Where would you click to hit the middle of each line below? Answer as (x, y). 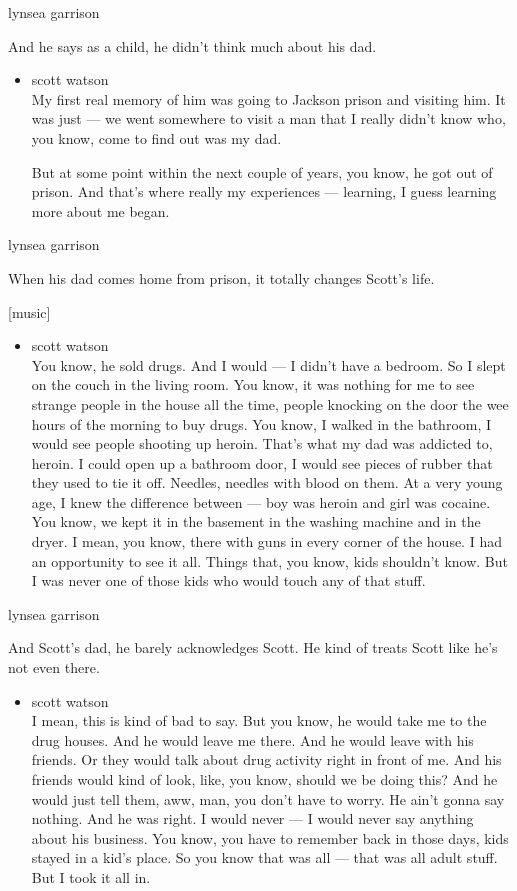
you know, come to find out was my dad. (156, 137)
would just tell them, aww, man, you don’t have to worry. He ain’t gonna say (268, 798)
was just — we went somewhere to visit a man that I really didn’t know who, (268, 118)
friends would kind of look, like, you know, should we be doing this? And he (264, 779)
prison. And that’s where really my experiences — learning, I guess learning (264, 191)
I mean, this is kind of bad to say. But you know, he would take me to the (259, 720)
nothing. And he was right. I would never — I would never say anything (252, 818)
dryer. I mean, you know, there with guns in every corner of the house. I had (266, 541)
